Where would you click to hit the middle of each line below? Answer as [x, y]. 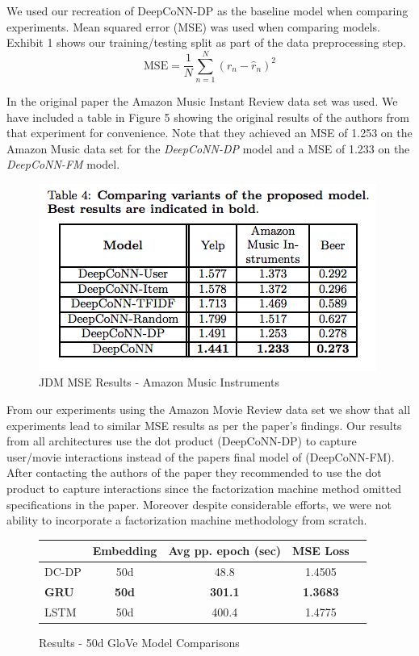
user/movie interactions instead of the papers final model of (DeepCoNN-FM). [201, 456]
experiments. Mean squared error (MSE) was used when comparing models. [193, 26]
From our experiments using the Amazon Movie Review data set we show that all [209, 409]
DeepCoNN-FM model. [63, 164]
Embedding [125, 551]
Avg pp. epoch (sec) [225, 551]
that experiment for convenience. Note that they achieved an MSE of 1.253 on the [209, 133]
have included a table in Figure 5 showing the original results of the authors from [208, 117]
